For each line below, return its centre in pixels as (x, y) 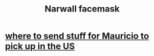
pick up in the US (40, 46)
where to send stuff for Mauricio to (77, 36)
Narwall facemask (82, 9)
